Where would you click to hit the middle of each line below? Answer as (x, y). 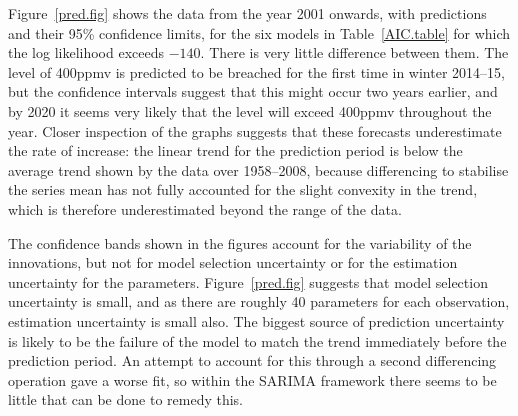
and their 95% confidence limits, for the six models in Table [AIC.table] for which (259, 32)
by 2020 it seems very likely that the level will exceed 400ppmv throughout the (250, 110)
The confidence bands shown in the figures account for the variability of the (240, 242)
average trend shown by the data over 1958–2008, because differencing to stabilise (258, 169)
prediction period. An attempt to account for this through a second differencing (252, 360)
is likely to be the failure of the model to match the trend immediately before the (257, 340)
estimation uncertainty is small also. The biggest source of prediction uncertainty (256, 320)
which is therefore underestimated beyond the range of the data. (205, 208)
